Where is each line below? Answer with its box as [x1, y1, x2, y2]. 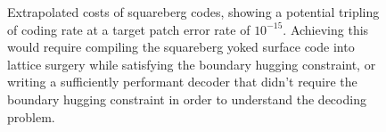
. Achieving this [283, 20, 369, 38]
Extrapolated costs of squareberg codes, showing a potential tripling [7, 3, 380, 21]
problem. [7, 107, 55, 126]
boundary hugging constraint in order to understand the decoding [7, 89, 366, 108]
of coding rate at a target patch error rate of [7, 20, 250, 38]
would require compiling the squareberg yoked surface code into [7, 37, 355, 56]
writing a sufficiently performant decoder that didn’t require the [7, 72, 357, 91]
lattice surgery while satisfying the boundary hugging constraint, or [7, 54, 376, 73]
